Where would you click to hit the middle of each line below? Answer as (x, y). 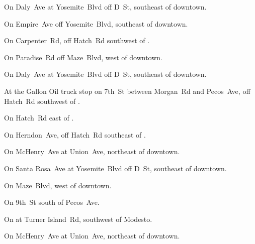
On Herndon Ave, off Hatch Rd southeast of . (75, 134)
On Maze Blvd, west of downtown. (58, 185)
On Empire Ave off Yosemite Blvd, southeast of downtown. (96, 23)
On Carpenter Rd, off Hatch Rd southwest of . (77, 40)
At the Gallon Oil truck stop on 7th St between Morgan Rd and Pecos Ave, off (127, 91)
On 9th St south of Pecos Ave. (52, 202)
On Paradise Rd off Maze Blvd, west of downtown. (83, 57)
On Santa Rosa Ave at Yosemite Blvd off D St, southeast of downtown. (115, 168)
